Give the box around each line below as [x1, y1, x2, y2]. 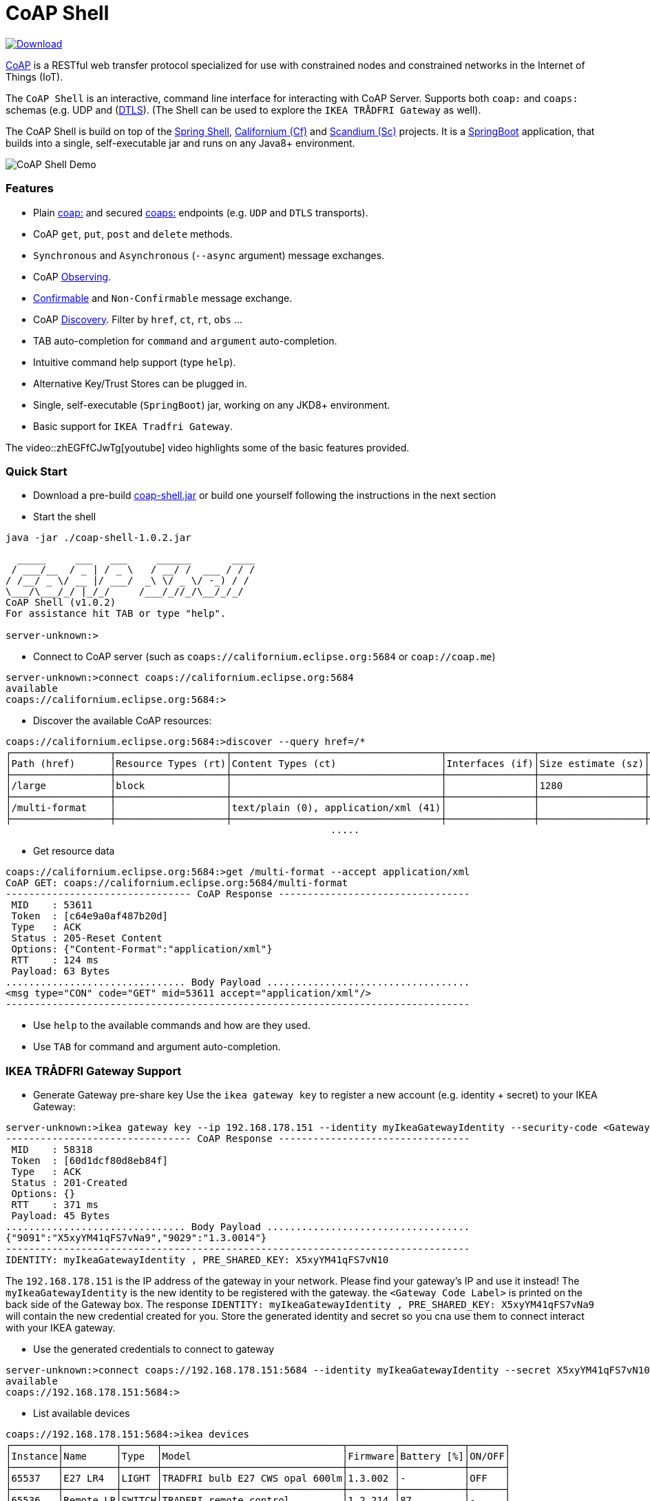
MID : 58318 [11, 1144, 93, 1155]
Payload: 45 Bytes [11, 1210, 110, 1221]
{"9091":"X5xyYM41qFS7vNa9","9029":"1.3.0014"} [6, 1232, 267, 1243]
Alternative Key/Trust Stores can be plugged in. [33, 377, 247, 389]
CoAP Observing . [33, 270, 112, 283]
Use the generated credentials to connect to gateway [33, 1343, 274, 1355]
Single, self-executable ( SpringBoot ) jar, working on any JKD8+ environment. [33, 398, 390, 411]
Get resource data [33, 845, 115, 857]
